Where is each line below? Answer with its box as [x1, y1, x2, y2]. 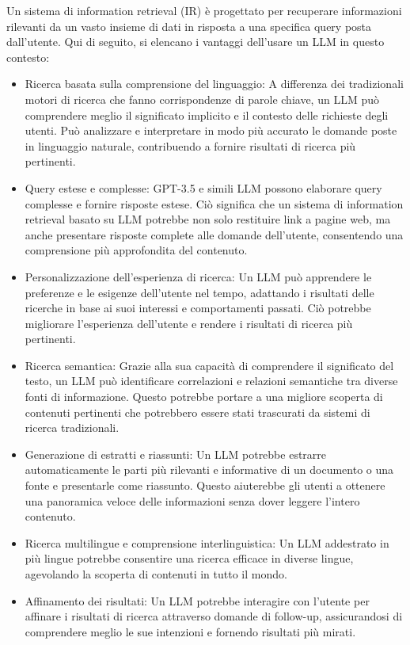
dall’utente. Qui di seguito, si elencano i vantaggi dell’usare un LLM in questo [6, 33, 385, 50]
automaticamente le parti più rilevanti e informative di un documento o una [25, 461, 394, 478]
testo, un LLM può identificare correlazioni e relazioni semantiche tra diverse [25, 372, 398, 389]
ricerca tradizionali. [25, 419, 120, 436]
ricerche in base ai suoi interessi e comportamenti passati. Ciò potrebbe [25, 300, 371, 316]
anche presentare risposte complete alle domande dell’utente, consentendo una [25, 226, 404, 242]
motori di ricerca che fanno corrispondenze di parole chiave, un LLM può [25, 90, 379, 107]
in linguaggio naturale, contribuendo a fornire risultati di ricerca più [25, 137, 356, 154]
